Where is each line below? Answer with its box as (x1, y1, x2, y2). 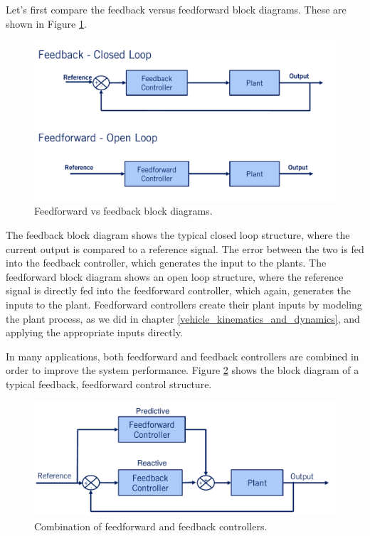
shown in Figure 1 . (6, 16, 87, 31)
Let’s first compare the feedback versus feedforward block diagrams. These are (6, 2, 347, 16)
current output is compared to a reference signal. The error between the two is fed (6, 241, 364, 256)
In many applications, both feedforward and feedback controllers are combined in (6, 348, 359, 363)
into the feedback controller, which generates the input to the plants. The (6, 255, 327, 270)
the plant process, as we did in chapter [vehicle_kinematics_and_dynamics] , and (6, 311, 360, 326)
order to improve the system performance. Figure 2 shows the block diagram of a (6, 363, 359, 377)
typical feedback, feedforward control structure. (6, 376, 212, 391)
